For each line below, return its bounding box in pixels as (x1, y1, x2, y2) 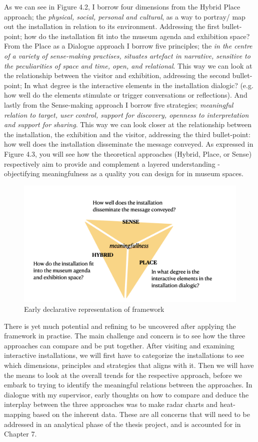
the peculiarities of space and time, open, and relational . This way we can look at (4, 60, 252, 71)
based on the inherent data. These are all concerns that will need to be (32, 408, 250, 419)
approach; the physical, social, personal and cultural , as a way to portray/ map (4, 11, 245, 22)
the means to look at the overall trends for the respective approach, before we (4, 369, 242, 380)
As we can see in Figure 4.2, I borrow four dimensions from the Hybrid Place (4, 2, 240, 12)
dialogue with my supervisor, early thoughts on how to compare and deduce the (4, 389, 249, 399)
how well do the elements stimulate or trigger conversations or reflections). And (4, 90, 247, 100)
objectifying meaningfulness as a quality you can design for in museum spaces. (4, 168, 243, 179)
